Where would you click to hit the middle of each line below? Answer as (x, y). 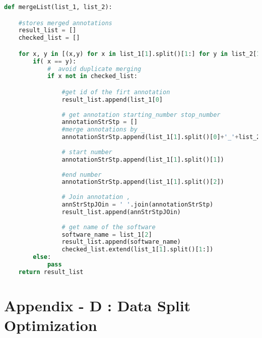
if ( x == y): (55, 61)
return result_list (51, 272)
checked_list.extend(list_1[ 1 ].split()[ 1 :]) (138, 250)
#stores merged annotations (65, 23)
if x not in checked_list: (92, 76)
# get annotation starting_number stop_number (141, 115)
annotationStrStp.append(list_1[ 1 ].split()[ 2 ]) (143, 182)
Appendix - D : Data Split (97, 306)
